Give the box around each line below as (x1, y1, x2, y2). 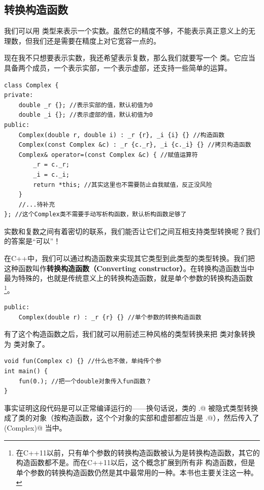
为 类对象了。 (4, 338, 49, 349)
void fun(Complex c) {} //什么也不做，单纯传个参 (4, 357, 161, 365)
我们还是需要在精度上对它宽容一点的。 (32, 35, 160, 46)
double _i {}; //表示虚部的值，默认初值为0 (18, 111, 153, 119)
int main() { (4, 368, 48, 375)
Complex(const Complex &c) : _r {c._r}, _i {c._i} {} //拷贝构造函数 (18, 141, 251, 149)
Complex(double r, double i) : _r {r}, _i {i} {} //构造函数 (18, 131, 225, 139)
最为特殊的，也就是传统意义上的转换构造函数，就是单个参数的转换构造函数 (4, 273, 253, 283)
